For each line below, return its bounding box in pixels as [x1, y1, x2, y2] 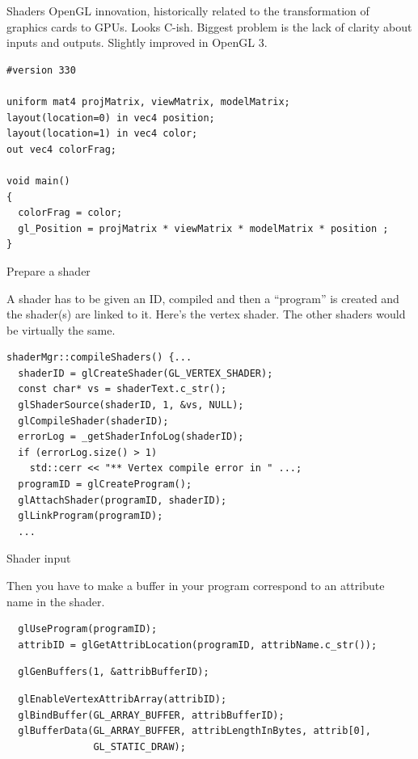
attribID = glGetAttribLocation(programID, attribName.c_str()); [18, 639, 378, 651]
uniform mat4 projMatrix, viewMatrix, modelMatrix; [6, 95, 290, 108]
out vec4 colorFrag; [6, 143, 117, 155]
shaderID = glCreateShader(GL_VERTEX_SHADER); [18, 367, 273, 379]
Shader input [6, 550, 71, 567]
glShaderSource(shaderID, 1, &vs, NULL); [18, 399, 244, 411]
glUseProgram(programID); [18, 623, 158, 635]
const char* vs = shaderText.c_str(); [18, 383, 227, 395]
